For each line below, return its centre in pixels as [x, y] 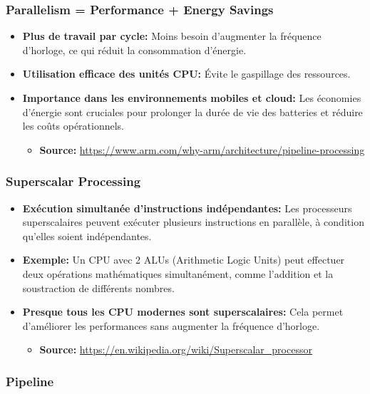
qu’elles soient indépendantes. [87, 235]
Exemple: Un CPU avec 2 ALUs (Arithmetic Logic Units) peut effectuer [184, 260]
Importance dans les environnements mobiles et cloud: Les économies [192, 98]
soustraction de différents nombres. [98, 287]
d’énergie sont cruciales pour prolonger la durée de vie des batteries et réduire [192, 112]
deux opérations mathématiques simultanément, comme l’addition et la [178, 273]
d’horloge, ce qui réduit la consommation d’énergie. [134, 50]
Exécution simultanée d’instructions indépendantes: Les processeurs [187, 208]
